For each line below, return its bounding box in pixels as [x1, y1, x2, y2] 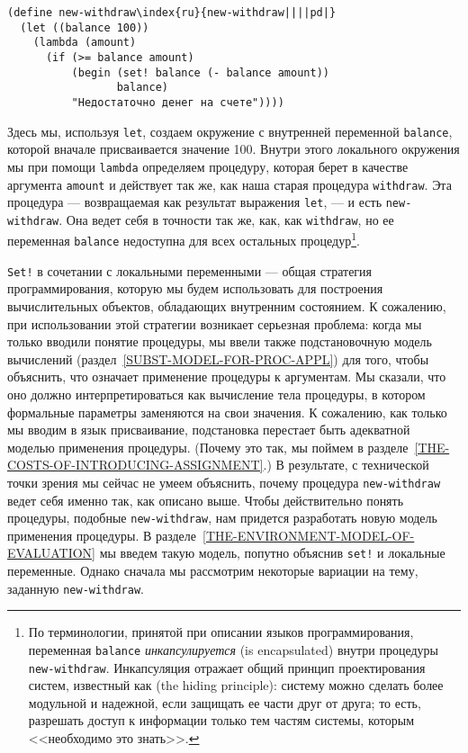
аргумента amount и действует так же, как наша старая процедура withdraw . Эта [7, 175, 452, 193]
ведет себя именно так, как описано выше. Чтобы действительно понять [7, 490, 404, 509]
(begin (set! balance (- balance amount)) [71, 66, 329, 79]
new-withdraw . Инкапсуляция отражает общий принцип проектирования [28, 658, 426, 677]
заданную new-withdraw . [7, 578, 144, 597]
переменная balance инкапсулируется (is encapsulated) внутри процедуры [28, 640, 439, 659]
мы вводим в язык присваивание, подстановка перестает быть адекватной [7, 420, 410, 439]
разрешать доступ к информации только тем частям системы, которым [28, 711, 415, 730]
